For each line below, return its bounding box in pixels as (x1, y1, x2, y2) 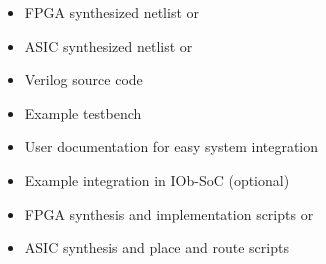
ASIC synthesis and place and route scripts (24, 237, 289, 258)
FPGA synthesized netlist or (24, 2, 199, 22)
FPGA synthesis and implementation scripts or (24, 203, 314, 224)
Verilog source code (24, 69, 143, 90)
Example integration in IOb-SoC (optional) (24, 169, 290, 190)
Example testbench (24, 102, 142, 123)
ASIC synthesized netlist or (24, 35, 193, 56)
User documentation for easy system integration (24, 136, 319, 157)
